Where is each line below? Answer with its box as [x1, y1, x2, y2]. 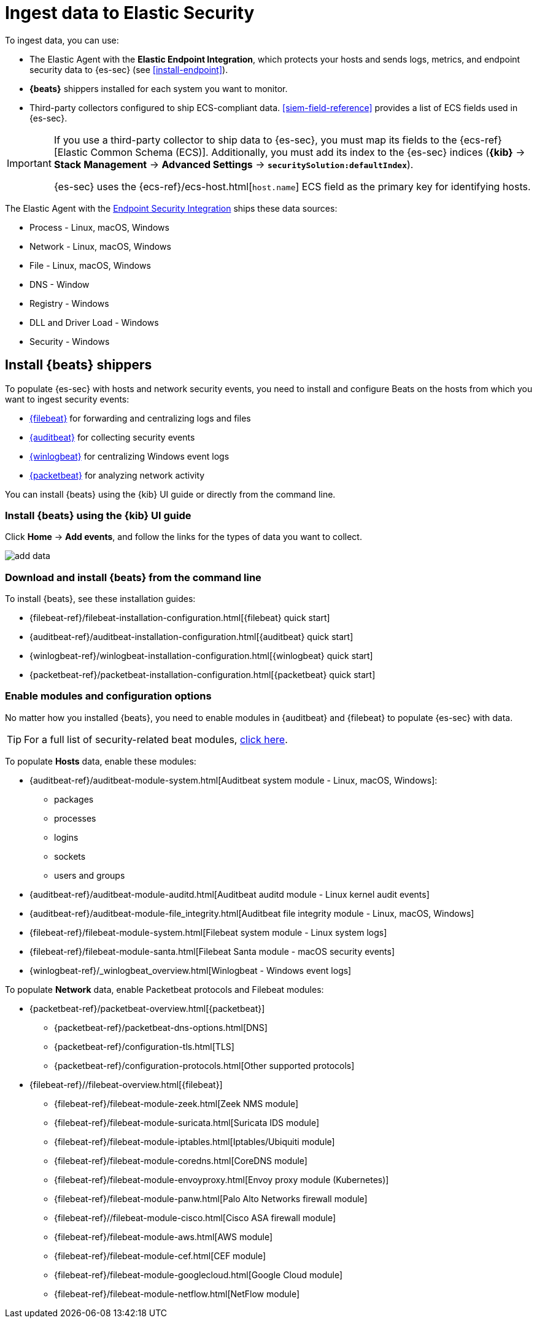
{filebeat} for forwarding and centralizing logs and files [29, 412, 251, 423]
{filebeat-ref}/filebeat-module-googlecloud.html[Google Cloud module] [54, 1269, 342, 1280]
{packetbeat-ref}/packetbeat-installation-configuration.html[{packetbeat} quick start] [29, 669, 376, 681]
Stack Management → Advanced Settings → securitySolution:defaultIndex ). [53, 158, 414, 171]
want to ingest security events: [5, 393, 129, 404]
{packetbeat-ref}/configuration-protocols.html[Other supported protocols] [54, 1060, 355, 1071]
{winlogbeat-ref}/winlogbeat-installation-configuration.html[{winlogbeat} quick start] [29, 650, 373, 661]
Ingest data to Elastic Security [5, 2, 255, 23]
